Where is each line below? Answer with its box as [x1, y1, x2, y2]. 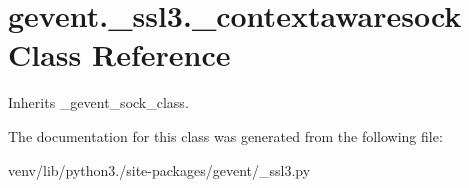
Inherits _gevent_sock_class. [8, 92, 189, 113]
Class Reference [8, 34, 231, 75]
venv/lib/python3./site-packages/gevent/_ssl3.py [8, 159, 311, 180]
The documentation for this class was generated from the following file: [8, 125, 443, 146]
